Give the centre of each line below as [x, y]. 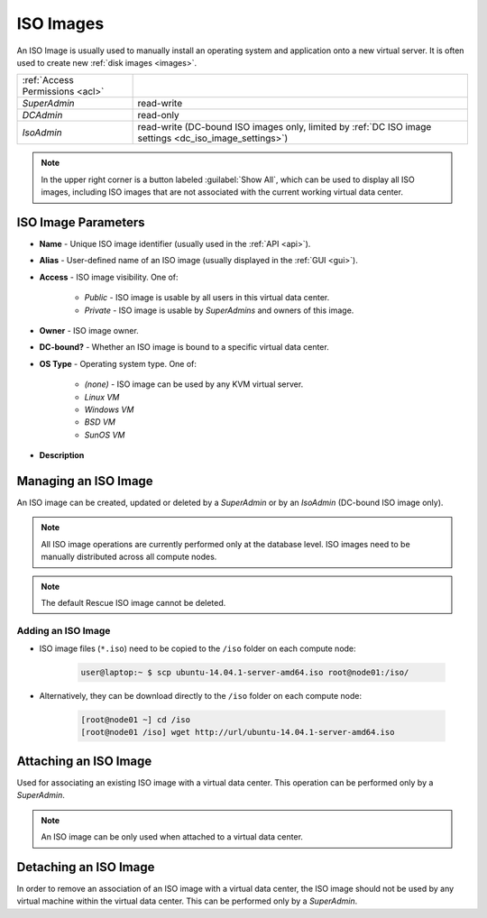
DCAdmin [42, 115]
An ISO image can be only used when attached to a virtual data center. [172, 837]
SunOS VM [105, 435]
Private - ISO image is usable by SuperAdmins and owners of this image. [219, 310]
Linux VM [102, 397]
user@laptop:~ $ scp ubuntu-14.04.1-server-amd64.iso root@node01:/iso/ [245, 673]
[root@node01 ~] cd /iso [136, 720]
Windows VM [109, 409]
